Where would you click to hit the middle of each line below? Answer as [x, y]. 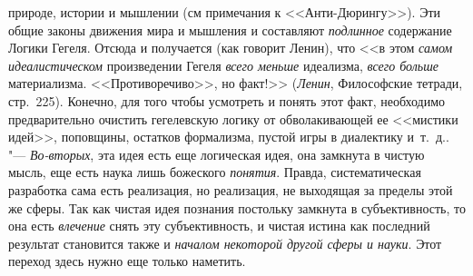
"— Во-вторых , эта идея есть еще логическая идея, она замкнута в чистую [217, 154]
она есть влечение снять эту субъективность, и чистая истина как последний [219, 226]
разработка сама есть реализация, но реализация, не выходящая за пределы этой [231, 189]
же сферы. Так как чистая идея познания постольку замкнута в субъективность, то [237, 207]
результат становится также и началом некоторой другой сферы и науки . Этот [225, 243]
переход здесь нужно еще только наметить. [127, 261]
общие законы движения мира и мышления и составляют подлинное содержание [230, 30]
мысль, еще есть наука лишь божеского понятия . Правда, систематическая [215, 172]
